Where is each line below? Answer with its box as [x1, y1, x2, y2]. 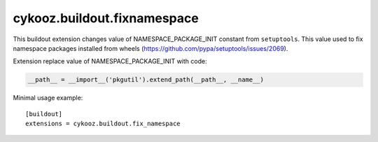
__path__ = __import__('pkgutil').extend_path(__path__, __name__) [27, 76, 265, 84]
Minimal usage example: [13, 94, 83, 102]
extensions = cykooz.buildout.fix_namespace [25, 120, 181, 128]
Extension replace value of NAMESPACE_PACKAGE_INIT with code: [13, 57, 207, 65]
